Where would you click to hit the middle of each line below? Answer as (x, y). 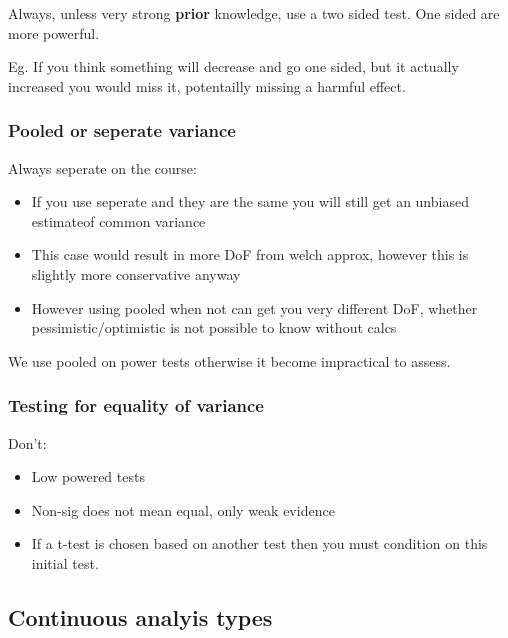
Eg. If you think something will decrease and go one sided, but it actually (233, 66)
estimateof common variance (118, 220)
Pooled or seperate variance (122, 130)
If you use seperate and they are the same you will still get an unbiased (250, 201)
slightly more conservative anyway (136, 273)
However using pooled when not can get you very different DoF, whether (254, 307)
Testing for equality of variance (136, 405)
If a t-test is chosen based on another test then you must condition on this (259, 543)
